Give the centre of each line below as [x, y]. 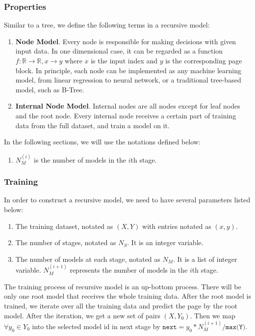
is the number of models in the [80, 159]
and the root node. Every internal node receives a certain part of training [126, 115]
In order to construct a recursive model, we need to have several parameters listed [127, 200]
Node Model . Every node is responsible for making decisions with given [126, 41]
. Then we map [213, 315]
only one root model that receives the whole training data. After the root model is [127, 296]
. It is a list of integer [205, 259]
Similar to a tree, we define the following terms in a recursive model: [107, 25]
